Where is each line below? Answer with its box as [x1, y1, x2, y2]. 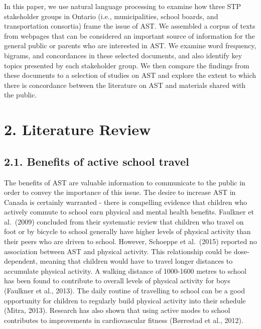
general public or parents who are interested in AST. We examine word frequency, [4, 40, 256, 51]
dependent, [4, 256, 38, 266]
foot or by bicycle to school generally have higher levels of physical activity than [4, 226, 251, 237]
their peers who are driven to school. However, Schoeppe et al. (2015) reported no [4, 236, 257, 247]
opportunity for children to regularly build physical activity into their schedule [4, 295, 246, 305]
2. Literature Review [4, 119, 151, 140]
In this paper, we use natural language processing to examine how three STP [4, 1, 241, 11]
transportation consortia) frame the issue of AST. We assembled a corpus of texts [4, 21, 255, 31]
